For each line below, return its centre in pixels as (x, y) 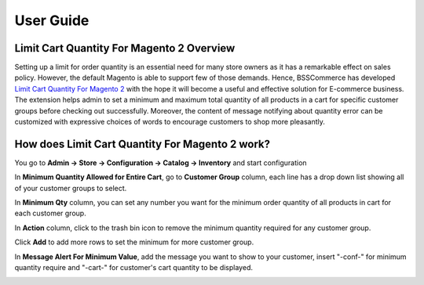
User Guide (52, 20)
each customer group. (50, 213)
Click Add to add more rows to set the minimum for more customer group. (134, 242)
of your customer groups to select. (71, 188)
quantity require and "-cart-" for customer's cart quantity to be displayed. (133, 268)
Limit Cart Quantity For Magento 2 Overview (125, 48)
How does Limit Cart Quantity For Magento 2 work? (143, 144)
